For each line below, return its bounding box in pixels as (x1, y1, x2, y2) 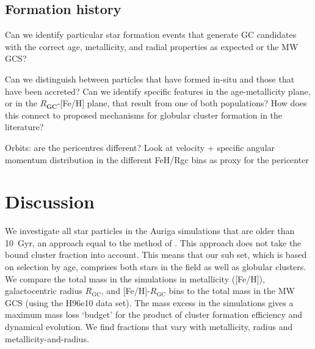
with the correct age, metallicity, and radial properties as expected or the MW (5, 40, 299, 53)
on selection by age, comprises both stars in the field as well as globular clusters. (5, 260, 306, 273)
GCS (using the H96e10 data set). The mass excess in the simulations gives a (5, 296, 294, 309)
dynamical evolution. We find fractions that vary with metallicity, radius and (5, 320, 293, 333)
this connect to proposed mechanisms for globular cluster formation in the (5, 108, 283, 121)
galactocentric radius (5, 284, 82, 297)
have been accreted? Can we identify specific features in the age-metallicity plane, (5, 84, 311, 97)
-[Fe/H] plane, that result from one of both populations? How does (57, 97, 307, 109)
